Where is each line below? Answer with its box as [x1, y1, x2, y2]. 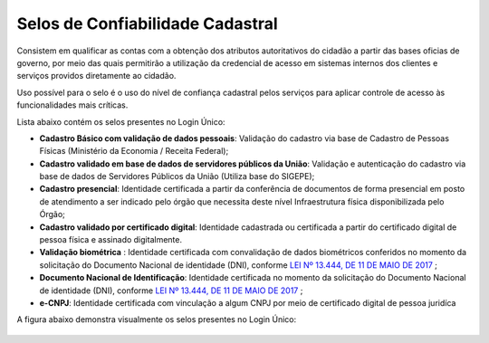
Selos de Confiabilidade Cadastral [16, 14, 278, 33]
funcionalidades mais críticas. [16, 100, 129, 110]
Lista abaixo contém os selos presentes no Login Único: [16, 116, 225, 127]
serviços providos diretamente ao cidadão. [16, 71, 177, 81]
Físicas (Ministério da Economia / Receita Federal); [39, 146, 229, 157]
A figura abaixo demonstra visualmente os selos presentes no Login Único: [16, 314, 297, 325]
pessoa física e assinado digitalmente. [39, 234, 183, 245]
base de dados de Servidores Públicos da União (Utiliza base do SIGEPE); [39, 171, 315, 182]
